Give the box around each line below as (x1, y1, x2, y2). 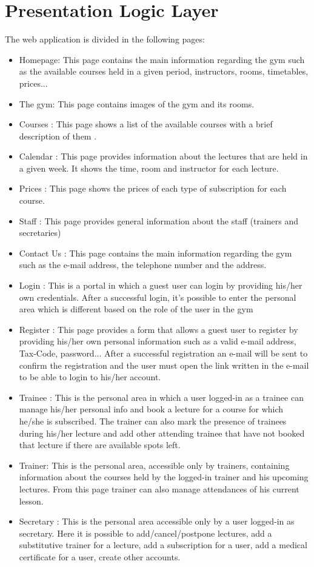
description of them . (19, 129, 97, 142)
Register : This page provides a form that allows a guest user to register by (19, 323, 298, 335)
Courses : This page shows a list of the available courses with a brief (19, 118, 273, 130)
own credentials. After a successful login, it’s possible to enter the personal (19, 290, 296, 303)
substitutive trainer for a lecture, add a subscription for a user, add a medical (19, 538, 307, 551)
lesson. (19, 494, 44, 507)
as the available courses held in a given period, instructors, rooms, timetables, (19, 65, 309, 78)
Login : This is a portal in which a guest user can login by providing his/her (19, 279, 302, 292)
